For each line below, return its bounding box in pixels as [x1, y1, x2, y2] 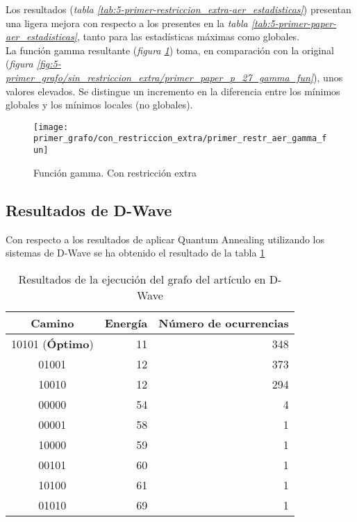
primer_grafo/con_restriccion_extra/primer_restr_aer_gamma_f [33, 133, 327, 144]
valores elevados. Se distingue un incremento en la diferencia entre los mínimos [6, 83, 340, 98]
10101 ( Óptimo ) [11, 335, 94, 352]
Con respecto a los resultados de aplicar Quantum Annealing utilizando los [6, 231, 325, 246]
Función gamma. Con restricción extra [33, 165, 197, 179]
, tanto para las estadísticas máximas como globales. [76, 29, 300, 44]
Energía [104, 314, 148, 331]
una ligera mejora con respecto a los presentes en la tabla [6, 15, 248, 30]
